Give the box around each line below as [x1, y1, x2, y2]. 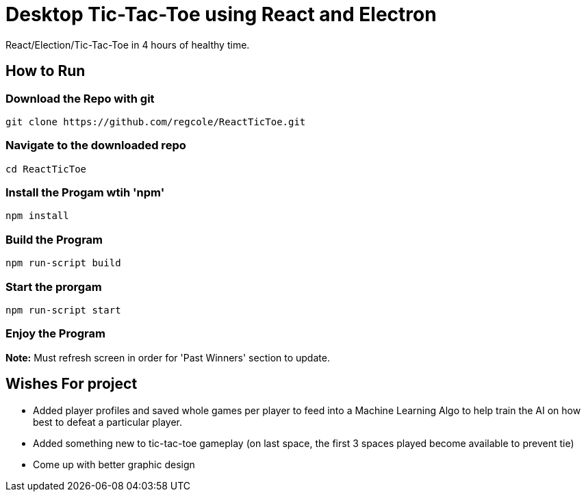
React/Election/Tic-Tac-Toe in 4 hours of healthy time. [5, 38, 250, 51]
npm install [5, 210, 69, 222]
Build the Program [5, 232, 103, 246]
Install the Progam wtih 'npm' [5, 186, 165, 200]
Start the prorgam [5, 279, 102, 294]
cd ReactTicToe [5, 163, 87, 175]
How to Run [5, 62, 86, 80]
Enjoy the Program [5, 327, 105, 341]
